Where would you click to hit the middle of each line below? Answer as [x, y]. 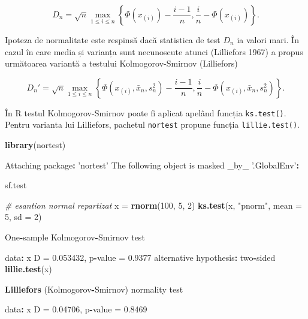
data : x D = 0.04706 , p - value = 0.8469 [76, 309]
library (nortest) [35, 145]
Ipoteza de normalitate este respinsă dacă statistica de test [113, 40]
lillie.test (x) [28, 269]
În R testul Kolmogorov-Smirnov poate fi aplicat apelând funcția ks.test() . [146, 112]
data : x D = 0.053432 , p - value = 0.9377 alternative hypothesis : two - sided [140, 257]
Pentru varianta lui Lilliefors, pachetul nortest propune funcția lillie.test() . [152, 124]
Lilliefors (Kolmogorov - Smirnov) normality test [94, 289]
